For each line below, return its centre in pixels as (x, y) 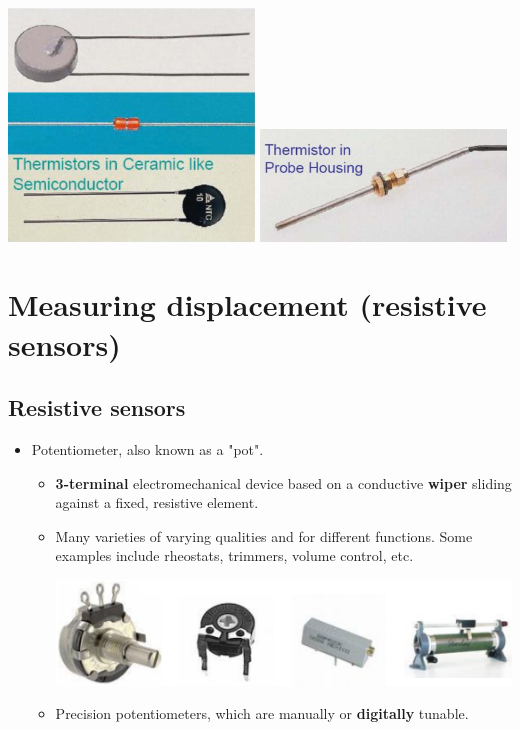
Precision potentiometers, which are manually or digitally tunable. (262, 713)
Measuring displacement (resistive (247, 304)
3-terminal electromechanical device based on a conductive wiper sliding (283, 482)
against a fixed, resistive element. (157, 502)
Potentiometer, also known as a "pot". (147, 449)
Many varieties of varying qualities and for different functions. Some (264, 535)
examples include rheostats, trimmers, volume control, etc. (234, 555)
